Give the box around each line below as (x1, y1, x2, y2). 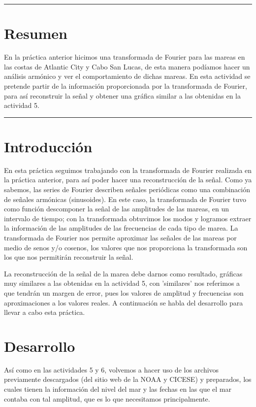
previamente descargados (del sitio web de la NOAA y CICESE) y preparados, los (4, 374, 252, 384)
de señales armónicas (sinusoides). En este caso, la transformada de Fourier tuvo (4, 194, 247, 204)
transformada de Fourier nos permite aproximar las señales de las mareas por (4, 232, 237, 242)
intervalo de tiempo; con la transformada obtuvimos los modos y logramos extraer (4, 213, 252, 223)
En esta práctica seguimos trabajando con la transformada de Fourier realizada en (4, 165, 252, 175)
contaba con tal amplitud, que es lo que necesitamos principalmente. (4, 393, 210, 404)
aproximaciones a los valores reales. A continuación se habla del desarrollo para (4, 297, 243, 307)
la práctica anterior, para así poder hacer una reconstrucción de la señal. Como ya (4, 174, 252, 185)
